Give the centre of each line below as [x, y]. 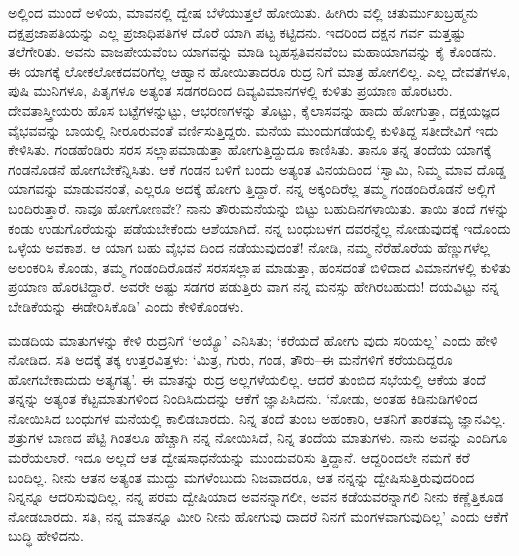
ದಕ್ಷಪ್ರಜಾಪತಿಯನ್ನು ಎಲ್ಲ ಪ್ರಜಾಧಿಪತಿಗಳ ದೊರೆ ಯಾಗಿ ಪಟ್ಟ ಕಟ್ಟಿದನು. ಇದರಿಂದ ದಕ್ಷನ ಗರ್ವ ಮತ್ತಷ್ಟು [237, 31]
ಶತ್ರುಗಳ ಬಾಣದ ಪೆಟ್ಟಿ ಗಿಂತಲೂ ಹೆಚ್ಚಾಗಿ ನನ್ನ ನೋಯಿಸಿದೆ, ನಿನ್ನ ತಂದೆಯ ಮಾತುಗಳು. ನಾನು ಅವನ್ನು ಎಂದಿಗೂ [258, 437]
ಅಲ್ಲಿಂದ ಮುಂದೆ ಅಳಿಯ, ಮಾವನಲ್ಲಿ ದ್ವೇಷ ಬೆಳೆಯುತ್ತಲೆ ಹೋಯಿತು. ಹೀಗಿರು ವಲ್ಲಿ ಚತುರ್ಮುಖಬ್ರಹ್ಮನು [243, 12]
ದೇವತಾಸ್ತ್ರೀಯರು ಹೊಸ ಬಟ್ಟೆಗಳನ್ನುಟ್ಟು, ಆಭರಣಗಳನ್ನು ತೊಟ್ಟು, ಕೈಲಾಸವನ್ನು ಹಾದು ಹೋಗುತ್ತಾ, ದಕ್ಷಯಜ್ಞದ [254, 109]
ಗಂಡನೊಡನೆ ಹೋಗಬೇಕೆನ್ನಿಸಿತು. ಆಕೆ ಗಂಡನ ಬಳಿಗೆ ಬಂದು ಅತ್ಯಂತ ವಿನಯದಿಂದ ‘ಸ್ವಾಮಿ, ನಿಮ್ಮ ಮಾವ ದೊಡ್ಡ [257, 168]
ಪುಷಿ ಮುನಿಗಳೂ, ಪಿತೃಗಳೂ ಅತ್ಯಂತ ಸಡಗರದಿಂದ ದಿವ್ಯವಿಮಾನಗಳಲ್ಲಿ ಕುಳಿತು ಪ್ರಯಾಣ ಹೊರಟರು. [230, 90]
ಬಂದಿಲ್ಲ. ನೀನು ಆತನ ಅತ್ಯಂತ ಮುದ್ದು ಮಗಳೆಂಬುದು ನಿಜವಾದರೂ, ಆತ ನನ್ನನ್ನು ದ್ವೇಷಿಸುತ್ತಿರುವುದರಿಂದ [241, 476]
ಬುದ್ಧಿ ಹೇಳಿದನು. [46, 535]
